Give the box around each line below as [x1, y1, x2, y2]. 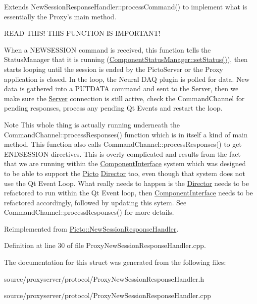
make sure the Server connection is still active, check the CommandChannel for [4, 93, 245, 103]
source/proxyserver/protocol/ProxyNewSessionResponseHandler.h [4, 273, 205, 284]
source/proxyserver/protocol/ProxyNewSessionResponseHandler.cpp [4, 290, 211, 301]
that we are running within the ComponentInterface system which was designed [4, 158, 246, 169]
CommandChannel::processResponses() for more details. [4, 207, 174, 217]
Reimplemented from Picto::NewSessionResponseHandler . [4, 223, 179, 234]
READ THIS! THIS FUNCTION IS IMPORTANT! [4, 28, 161, 38]
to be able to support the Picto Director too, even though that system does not [4, 168, 245, 178]
